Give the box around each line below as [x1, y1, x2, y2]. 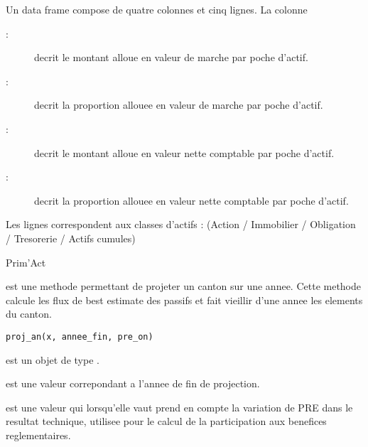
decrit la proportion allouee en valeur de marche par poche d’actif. [34, 97, 323, 112]
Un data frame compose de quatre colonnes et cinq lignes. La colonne [6, 2, 308, 16]
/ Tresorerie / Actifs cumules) [6, 230, 136, 245]
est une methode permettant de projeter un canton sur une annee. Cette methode [6, 279, 362, 293]
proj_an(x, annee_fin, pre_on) [6, 331, 153, 342]
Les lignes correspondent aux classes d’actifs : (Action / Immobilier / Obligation [6, 217, 356, 232]
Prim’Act [6, 254, 46, 269]
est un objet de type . [6, 352, 99, 367]
